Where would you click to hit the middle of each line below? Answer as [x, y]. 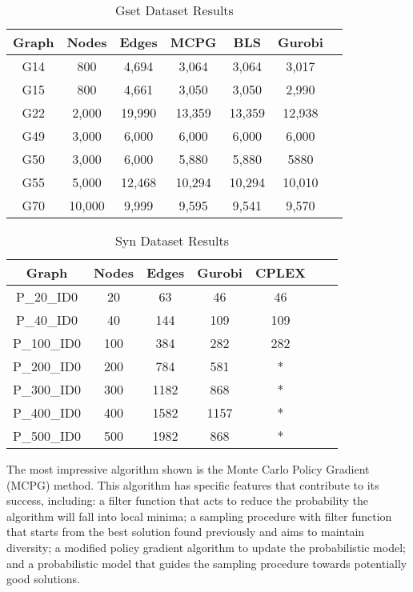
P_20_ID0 [47, 296]
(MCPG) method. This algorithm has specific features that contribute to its [193, 484]
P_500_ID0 [47, 436]
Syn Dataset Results [172, 240]
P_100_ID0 [47, 343]
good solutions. [43, 579]
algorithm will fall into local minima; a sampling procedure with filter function [199, 516]
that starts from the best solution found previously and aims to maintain [186, 532]
